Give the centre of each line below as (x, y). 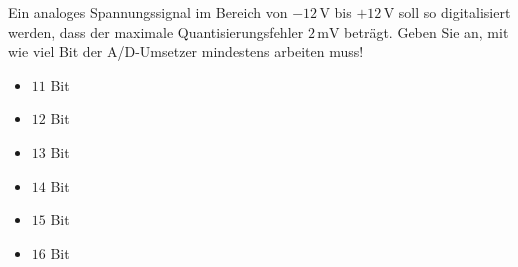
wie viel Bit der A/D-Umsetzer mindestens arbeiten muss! (186, 51)
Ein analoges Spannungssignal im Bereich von (148, 12)
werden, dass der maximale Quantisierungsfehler (156, 31)
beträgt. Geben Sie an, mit (426, 31)
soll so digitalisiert (454, 12)
